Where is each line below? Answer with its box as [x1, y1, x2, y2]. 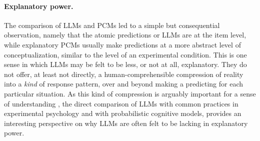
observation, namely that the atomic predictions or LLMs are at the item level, [4, 29, 246, 40]
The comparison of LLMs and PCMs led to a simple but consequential [4, 19, 220, 30]
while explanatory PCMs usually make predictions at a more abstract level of [4, 39, 241, 49]
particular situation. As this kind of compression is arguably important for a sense [4, 88, 256, 98]
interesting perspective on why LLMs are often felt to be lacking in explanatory [4, 117, 248, 128]
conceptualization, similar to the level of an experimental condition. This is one [4, 49, 247, 59]
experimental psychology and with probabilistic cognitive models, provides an [4, 108, 241, 118]
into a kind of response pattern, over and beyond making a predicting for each [4, 78, 243, 89]
